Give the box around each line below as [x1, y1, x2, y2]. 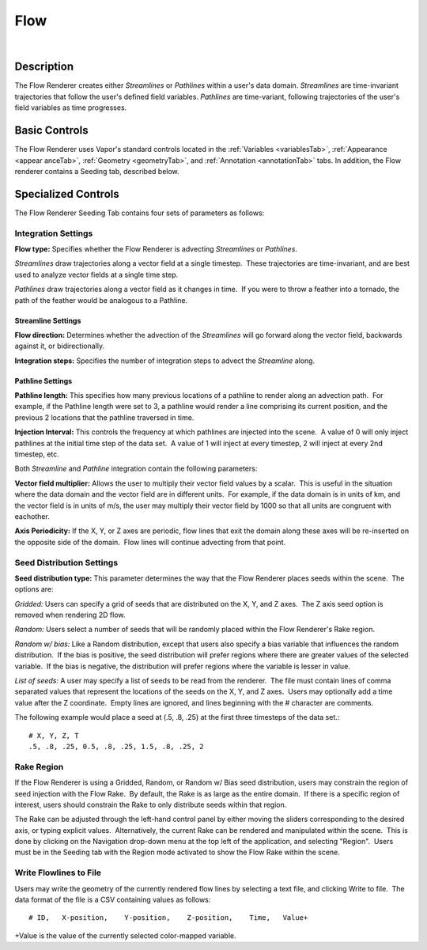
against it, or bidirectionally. [14, 341, 105, 351]
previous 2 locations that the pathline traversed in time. [14, 412, 195, 422]
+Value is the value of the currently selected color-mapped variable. [14, 930, 236, 941]
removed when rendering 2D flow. [14, 610, 126, 620]
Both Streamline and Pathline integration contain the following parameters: [14, 464, 258, 474]
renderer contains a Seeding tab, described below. [14, 166, 179, 176]
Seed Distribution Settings [14, 557, 119, 568]
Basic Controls [14, 123, 89, 138]
